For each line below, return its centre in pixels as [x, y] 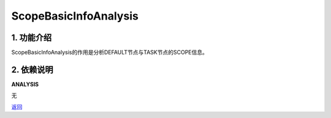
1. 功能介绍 [32, 38]
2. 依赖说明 [32, 69]
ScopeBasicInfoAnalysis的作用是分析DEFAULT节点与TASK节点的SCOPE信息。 [110, 53]
